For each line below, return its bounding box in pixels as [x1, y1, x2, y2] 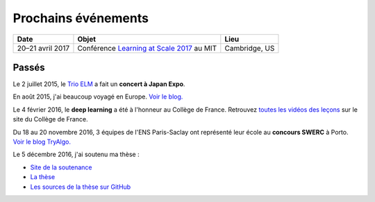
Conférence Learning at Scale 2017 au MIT [77, 43, 217, 53]
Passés [12, 61, 45, 73]
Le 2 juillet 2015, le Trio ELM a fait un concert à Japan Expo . [12, 80, 185, 88]
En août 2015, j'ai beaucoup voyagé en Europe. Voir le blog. [12, 92, 183, 101]
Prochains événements [12, 10, 149, 26]
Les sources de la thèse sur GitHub [30, 183, 131, 191]
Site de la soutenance [30, 163, 93, 171]
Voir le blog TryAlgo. [12, 137, 72, 146]
